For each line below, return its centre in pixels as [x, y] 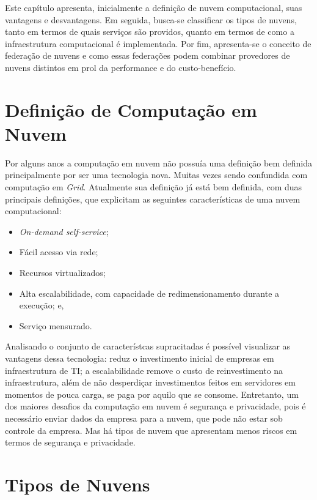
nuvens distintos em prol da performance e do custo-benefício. [121, 67]
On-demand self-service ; [64, 231]
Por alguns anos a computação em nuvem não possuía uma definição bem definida [158, 162]
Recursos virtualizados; [62, 273]
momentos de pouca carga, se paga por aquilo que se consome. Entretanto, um [152, 394]
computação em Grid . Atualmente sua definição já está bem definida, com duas [154, 187]
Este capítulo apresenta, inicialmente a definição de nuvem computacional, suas [154, 7]
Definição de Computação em [131, 109]
